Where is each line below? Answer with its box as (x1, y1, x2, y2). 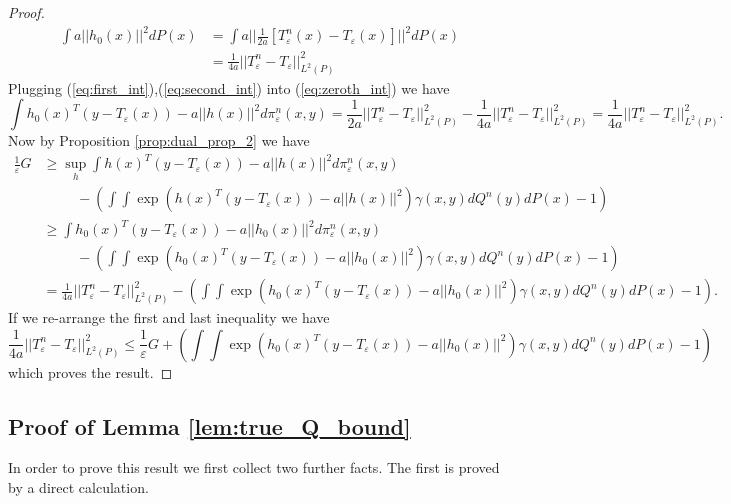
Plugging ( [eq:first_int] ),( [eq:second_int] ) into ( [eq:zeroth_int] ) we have (8, 77, 450, 98)
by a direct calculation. (8, 477, 149, 498)
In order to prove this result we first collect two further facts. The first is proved (8, 457, 500, 478)
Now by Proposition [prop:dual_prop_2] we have (8, 130, 310, 151)
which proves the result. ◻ (8, 361, 173, 382)
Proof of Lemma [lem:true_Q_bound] (8, 410, 411, 441)
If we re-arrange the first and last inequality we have (8, 307, 330, 328)
